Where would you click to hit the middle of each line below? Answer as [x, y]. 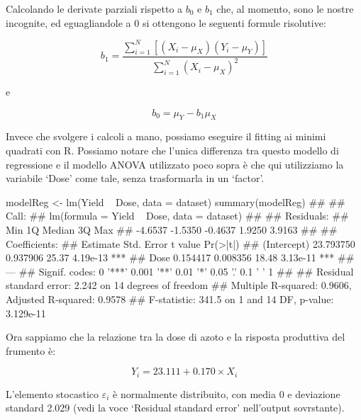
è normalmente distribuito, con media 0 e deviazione [227, 393]
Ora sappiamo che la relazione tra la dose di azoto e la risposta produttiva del [176, 337]
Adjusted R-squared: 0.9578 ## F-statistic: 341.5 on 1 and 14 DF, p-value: [170, 299]
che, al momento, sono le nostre [285, 8]
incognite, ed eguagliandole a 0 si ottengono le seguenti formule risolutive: [166, 22]
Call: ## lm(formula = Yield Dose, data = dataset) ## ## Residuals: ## [177, 216]
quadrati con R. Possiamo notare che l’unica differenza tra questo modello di [172, 151]
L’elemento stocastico [52, 393]
